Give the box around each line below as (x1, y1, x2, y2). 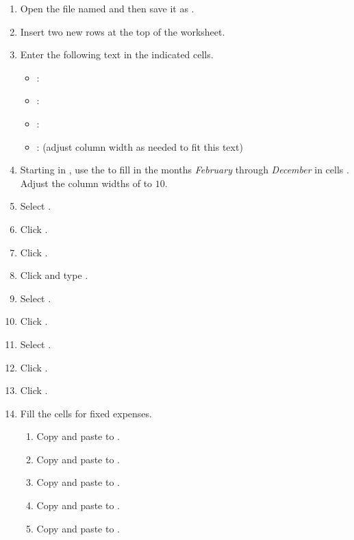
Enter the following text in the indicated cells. (20, 47, 214, 62)
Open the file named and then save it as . (20, 1, 194, 15)
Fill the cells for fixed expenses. (20, 406, 152, 420)
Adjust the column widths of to (20, 175, 153, 190)
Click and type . (20, 268, 88, 282)
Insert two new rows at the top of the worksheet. (20, 24, 225, 38)
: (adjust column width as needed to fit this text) (36, 139, 243, 154)
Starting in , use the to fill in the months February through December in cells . (20, 162, 349, 177)
